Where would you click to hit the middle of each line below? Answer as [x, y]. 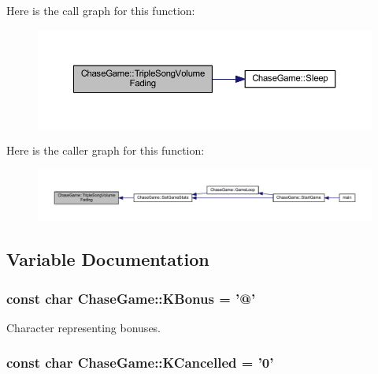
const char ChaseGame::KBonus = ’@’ [131, 298]
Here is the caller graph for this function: [106, 150]
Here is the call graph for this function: [101, 10]
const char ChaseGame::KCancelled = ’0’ [140, 363]
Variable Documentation [108, 259]
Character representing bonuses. [83, 327]
